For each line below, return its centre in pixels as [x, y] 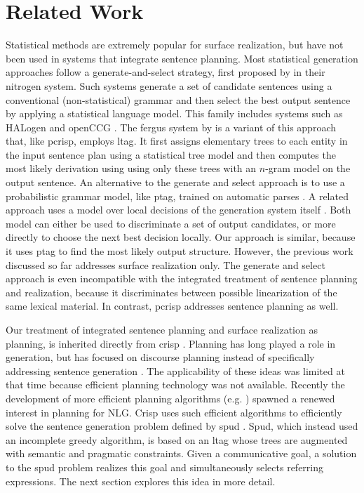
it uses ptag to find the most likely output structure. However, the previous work [180, 251]
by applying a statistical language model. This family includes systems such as [174, 113]
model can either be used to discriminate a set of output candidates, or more [171, 223]
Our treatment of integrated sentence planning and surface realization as [162, 329]
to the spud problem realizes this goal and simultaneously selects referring [165, 467]
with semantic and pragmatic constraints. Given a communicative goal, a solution [181, 453]
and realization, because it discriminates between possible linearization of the [171, 292]
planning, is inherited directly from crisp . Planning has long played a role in [171, 343]
